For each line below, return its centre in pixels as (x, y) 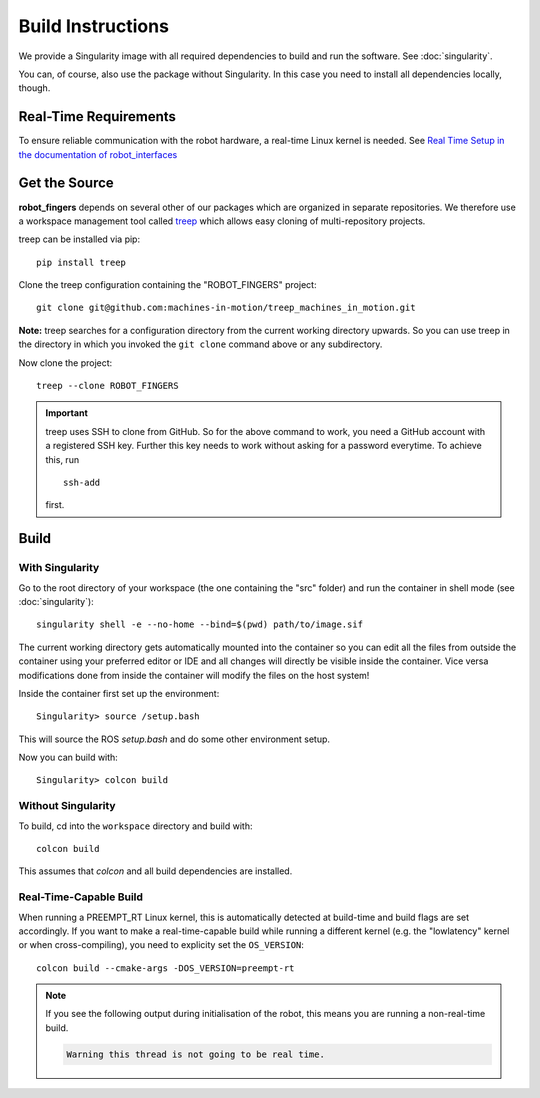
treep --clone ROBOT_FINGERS (107, 386)
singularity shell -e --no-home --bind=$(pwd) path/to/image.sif (200, 624)
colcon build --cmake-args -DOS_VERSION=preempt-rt (165, 968)
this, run (62, 459)
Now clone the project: (65, 362)
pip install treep (81, 262)
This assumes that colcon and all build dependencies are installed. (155, 871)
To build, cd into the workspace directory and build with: (135, 826)
